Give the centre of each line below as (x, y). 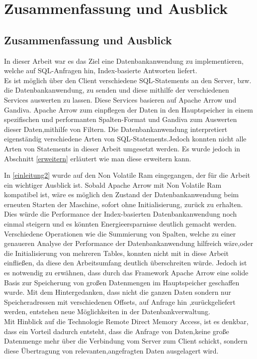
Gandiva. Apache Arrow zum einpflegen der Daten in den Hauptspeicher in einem (129, 109)
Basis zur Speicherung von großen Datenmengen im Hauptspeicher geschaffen (122, 282)
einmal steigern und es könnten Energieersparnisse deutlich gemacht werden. (120, 224)
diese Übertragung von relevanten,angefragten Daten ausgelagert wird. (111, 350)
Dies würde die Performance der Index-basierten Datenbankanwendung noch (121, 214)
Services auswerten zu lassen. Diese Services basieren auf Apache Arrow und (120, 99)
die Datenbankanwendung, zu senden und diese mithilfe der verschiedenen (117, 90)
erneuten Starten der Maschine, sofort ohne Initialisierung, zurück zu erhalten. (124, 204)
